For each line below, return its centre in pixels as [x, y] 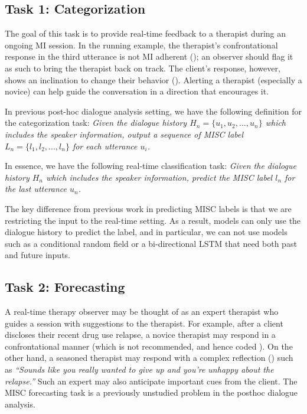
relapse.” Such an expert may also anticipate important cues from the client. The [151, 381]
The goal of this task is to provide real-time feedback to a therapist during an [146, 33]
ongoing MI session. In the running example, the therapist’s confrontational [141, 45]
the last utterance [36, 189]
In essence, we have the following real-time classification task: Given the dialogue [151, 166]
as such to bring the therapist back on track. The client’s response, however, [143, 68]
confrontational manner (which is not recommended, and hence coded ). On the [149, 346]
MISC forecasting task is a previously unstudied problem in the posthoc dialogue [151, 392]
